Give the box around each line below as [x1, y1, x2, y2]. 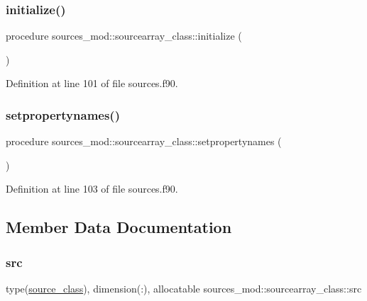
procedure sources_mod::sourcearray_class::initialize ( [6, 28, 242, 43]
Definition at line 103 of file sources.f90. [6, 181, 178, 196]
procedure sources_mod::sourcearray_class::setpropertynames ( [6, 134, 282, 149]
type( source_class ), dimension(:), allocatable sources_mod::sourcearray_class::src [6, 281, 362, 295]
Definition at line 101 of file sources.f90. [6, 76, 178, 91]
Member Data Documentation [6, 216, 232, 238]
